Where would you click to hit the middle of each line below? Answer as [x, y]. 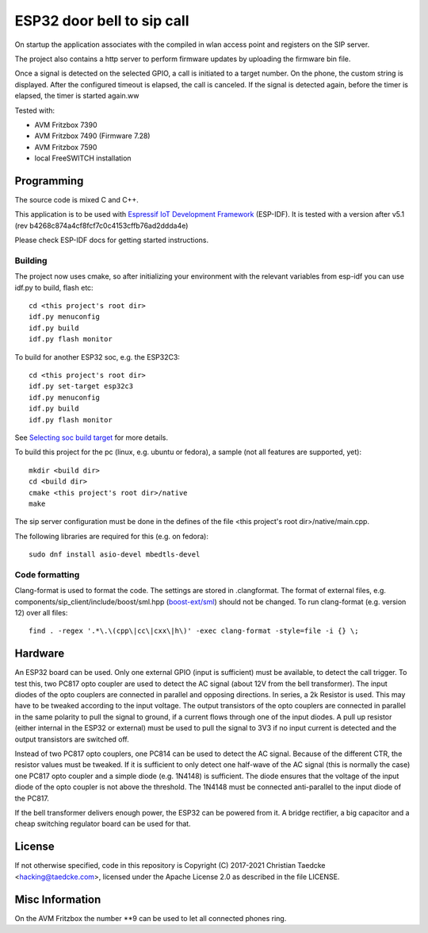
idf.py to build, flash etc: [54, 287]
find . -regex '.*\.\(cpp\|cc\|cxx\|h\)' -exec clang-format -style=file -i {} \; [194, 631]
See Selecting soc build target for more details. [92, 438]
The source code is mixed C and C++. [76, 199]
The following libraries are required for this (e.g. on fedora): [112, 536]
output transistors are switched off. [72, 739]
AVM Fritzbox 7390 [66, 125]
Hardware [40, 654]
